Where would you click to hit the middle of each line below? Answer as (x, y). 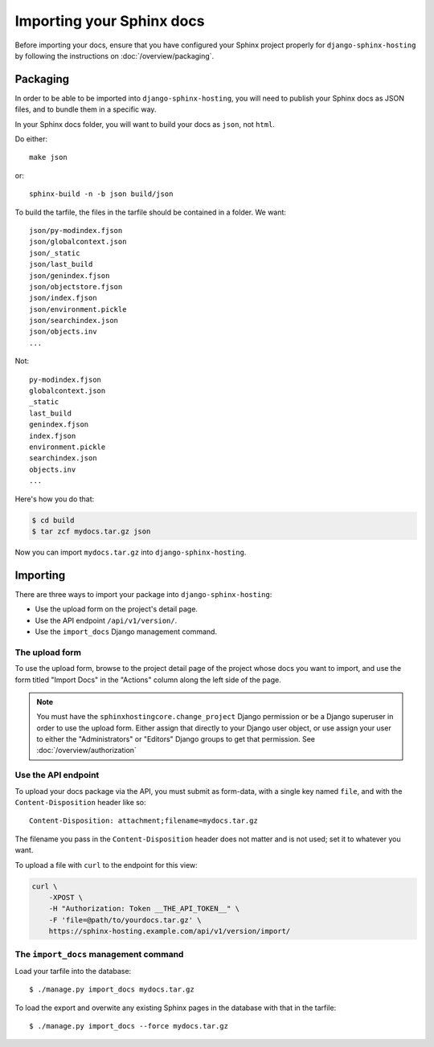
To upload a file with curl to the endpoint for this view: (106, 865)
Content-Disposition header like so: (80, 803)
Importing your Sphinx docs (110, 21)
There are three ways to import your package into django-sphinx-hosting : (143, 594)
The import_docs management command (99, 955)
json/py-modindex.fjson (76, 230)
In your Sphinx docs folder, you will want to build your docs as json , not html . (145, 124)
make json (48, 157)
